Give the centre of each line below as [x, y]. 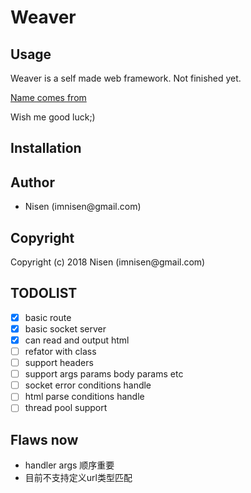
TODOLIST [44, 293]
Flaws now [44, 439]
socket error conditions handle [88, 385]
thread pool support [66, 408]
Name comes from [48, 97]
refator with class [60, 352]
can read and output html [77, 340]
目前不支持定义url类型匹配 [78, 478]
